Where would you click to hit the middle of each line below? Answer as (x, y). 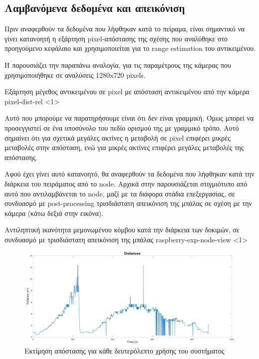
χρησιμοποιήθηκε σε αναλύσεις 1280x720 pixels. (75, 75)
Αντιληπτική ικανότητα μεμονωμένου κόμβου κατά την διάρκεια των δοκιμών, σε (122, 230)
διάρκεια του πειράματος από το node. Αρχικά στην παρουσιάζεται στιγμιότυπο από (126, 183)
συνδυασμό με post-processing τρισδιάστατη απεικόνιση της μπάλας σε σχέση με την (128, 203)
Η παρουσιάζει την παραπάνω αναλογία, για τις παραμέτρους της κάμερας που (118, 65)
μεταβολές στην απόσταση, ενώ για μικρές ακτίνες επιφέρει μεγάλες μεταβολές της (124, 147)
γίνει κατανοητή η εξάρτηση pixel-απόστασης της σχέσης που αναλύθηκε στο (116, 38)
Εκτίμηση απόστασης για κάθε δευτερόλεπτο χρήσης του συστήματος (125, 351)
